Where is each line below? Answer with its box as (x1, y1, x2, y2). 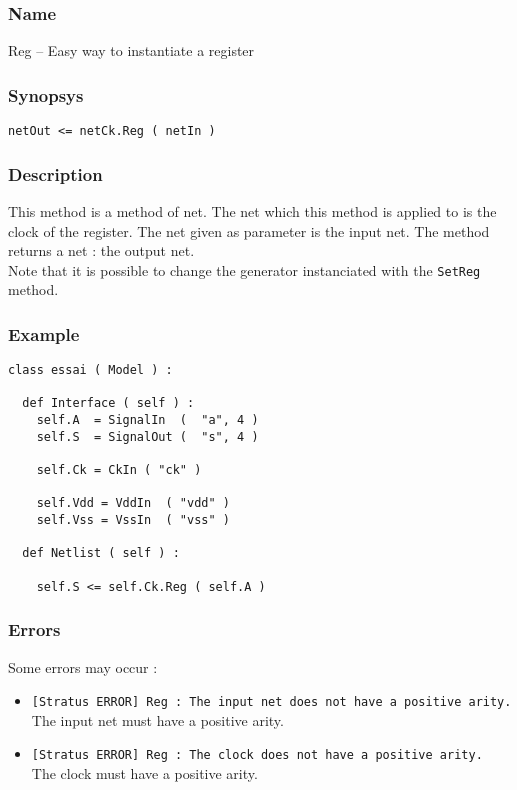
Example (8, 321, 80, 346)
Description (8, 161, 103, 186)
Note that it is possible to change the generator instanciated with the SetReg (8, 259, 481, 280)
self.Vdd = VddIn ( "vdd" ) (36, 496, 230, 511)
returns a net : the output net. (8, 240, 195, 261)
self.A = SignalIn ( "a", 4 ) (36, 413, 259, 428)
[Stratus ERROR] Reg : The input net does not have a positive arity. (31, 695, 512, 710)
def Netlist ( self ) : (22, 546, 180, 561)
